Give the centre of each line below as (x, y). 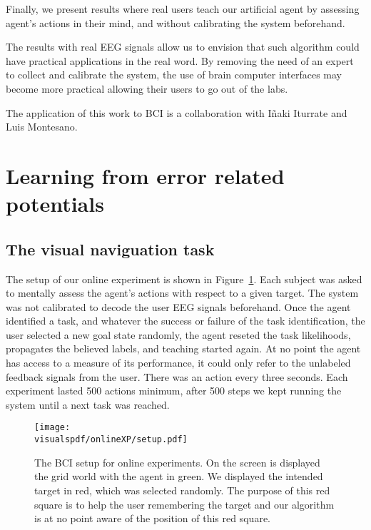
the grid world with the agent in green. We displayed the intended (179, 476)
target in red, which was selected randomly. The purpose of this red (182, 490)
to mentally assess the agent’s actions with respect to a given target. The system (182, 293)
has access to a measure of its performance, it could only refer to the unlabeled (178, 363)
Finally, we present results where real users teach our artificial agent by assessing (183, 9)
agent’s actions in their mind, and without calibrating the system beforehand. (176, 22)
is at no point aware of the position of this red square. (152, 518)
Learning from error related (145, 175)
